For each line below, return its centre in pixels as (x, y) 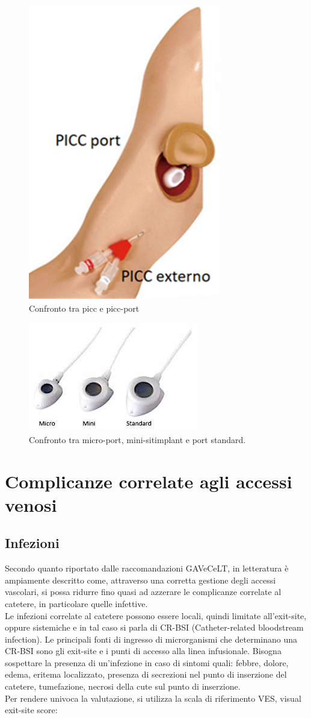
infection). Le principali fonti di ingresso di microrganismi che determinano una (151, 639)
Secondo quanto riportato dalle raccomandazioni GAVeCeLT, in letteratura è (147, 568)
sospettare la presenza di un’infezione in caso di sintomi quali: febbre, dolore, (147, 662)
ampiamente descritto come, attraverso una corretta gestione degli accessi (140, 580)
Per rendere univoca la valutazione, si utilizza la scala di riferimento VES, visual (153, 698)
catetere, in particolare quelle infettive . (76, 603)
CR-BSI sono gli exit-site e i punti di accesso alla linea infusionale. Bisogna (143, 651)
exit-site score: (31, 710)
